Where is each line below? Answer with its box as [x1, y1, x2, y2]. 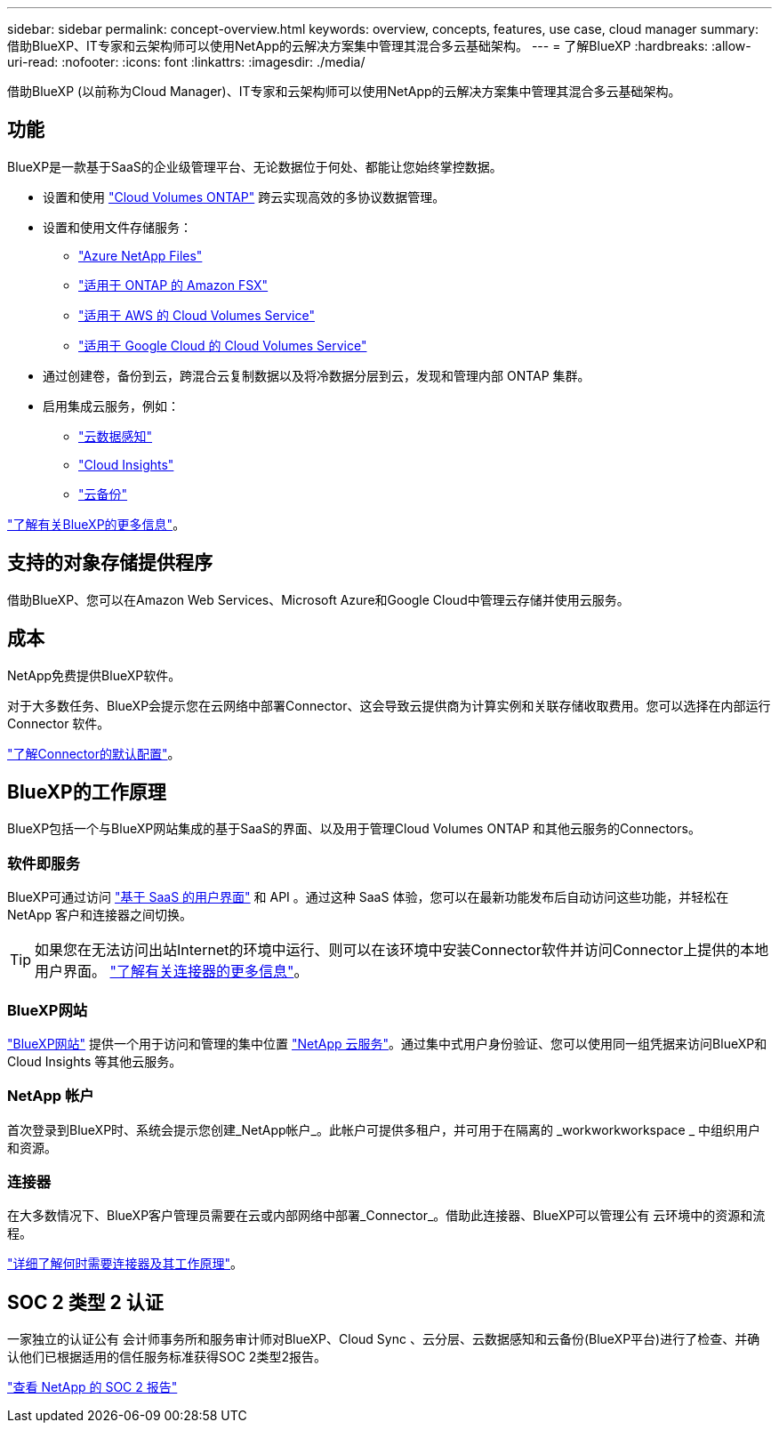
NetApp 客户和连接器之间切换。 [7, 907, 193, 923]
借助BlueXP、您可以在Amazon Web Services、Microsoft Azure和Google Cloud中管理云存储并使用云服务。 [7, 591, 630, 607]
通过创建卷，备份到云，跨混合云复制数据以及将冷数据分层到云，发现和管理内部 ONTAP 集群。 [43, 367, 590, 383]
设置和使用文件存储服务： [43, 219, 192, 235]
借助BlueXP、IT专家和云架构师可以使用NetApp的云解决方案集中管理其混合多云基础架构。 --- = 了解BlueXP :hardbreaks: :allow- [7, 38, 751, 53]
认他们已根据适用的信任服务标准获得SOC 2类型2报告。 [7, 1349, 326, 1365]
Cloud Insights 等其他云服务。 [7, 1053, 182, 1069]
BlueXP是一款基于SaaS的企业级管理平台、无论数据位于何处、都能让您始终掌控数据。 [7, 158, 502, 174]
